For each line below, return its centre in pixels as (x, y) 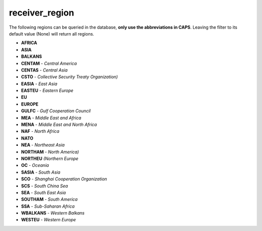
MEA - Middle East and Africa (51, 118)
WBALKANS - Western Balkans (53, 213)
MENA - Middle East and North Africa (59, 124)
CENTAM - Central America (49, 63)
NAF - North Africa (40, 131)
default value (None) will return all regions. (52, 34)
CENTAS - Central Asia (44, 70)
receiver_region (42, 13)
